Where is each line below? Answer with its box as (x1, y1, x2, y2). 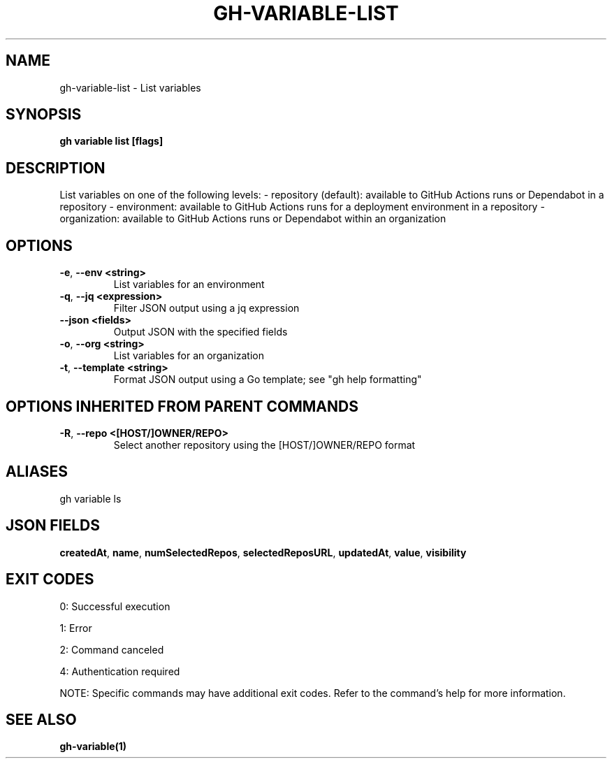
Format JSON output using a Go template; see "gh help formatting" (113, 373, 422, 386)
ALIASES (6, 463, 68, 481)
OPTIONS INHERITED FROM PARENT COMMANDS (6, 397, 358, 415)
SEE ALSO (6, 710, 77, 728)
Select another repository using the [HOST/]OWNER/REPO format (113, 438, 416, 451)
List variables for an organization (113, 349, 264, 362)
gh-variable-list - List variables (59, 81, 201, 94)
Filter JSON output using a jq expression (113, 302, 300, 315)
